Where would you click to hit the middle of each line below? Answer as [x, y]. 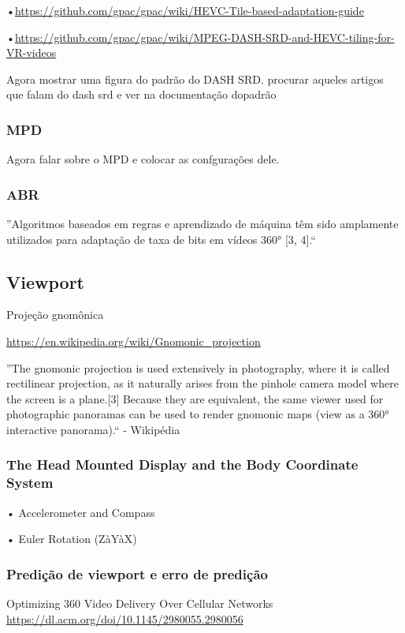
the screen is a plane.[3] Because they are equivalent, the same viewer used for [195, 398]
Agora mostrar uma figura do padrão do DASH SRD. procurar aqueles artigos [195, 79]
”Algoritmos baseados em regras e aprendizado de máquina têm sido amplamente [202, 223]
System [30, 483]
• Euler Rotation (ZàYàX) [72, 539]
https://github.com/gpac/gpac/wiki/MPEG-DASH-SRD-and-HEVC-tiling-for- [204, 37]
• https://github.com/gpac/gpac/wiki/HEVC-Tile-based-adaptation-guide [185, 10]
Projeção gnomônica [55, 315]
